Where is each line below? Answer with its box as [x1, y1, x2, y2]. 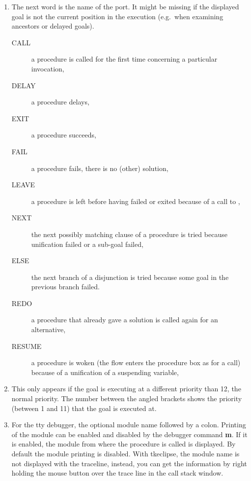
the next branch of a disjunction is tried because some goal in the [31, 272, 229, 282]
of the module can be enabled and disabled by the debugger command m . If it [11, 429, 248, 439]
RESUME [11, 341, 42, 351]
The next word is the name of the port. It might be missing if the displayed [11, 1, 239, 11]
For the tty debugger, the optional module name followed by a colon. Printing [11, 419, 246, 430]
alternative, [31, 324, 66, 335]
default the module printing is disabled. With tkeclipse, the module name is [11, 448, 240, 458]
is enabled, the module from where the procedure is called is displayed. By [11, 439, 236, 449]
